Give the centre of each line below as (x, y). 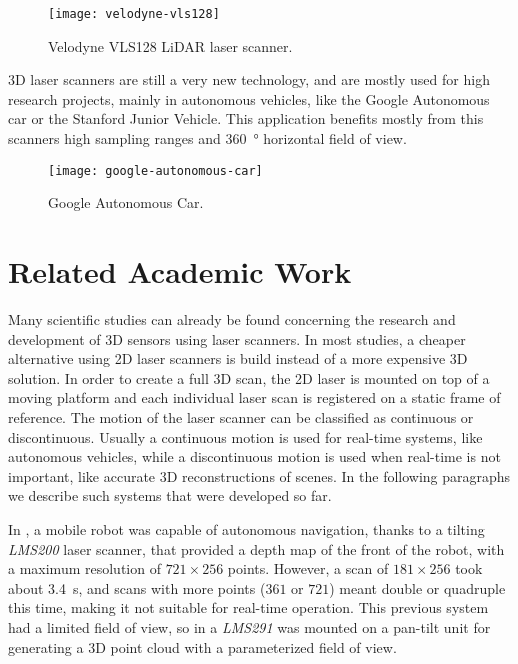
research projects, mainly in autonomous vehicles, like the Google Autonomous (249, 98)
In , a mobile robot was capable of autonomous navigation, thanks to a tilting (246, 528)
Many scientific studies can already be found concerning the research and (232, 319)
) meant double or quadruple (417, 587)
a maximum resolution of (84, 568)
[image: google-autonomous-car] (155, 170)
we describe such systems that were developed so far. (170, 495)
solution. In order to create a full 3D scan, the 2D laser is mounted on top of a (249, 377)
